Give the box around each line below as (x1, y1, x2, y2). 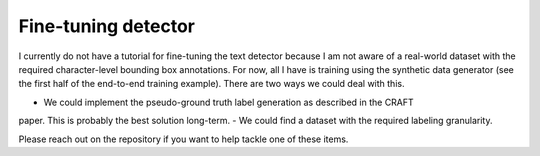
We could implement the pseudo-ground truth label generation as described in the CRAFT (43, 96, 414, 108)
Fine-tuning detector (18, 15, 195, 37)
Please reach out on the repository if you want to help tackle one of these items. (18, 133, 349, 145)
